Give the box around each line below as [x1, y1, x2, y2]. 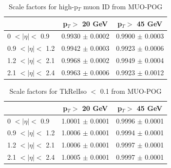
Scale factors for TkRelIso [9, 86, 87, 96]
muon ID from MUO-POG [83, 1, 163, 11]
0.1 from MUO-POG [100, 86, 162, 96]
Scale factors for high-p [9, 1, 78, 11]
